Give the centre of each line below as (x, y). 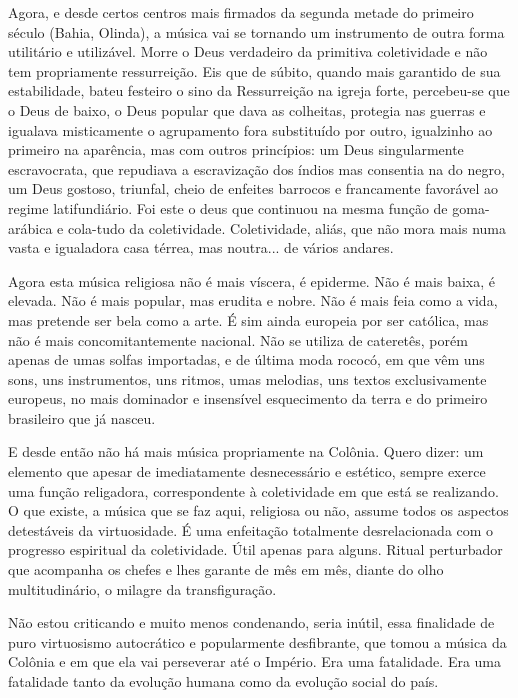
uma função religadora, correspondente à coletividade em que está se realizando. (253, 490)
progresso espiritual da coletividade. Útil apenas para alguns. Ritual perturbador (255, 549)
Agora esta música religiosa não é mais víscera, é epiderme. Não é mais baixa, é (252, 280)
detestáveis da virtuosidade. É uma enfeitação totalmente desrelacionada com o (251, 529)
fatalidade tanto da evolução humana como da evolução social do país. (223, 681)
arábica (30, 227)
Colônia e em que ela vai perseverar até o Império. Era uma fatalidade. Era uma (255, 661)
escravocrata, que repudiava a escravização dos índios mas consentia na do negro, (256, 168)
